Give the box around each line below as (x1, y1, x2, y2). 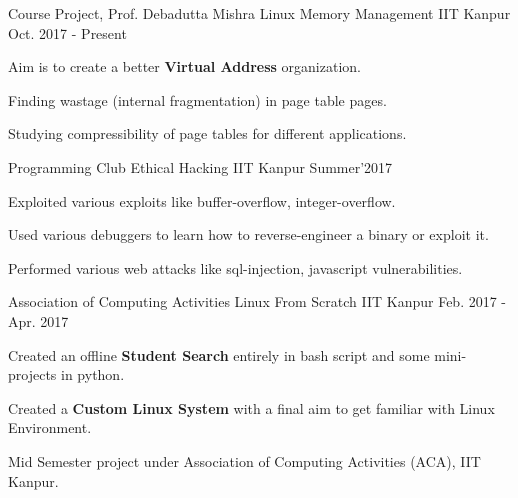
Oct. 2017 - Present (8, 22, 127, 43)
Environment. (8, 417, 92, 438)
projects (8, 364, 57, 385)
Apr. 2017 (8, 310, 69, 331)
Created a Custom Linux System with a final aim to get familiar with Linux (8, 397, 495, 418)
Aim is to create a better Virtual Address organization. (8, 56, 361, 77)
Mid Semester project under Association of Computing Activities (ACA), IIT (8, 450, 481, 471)
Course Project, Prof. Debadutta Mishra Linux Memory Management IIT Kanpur (8, 3, 511, 23)
